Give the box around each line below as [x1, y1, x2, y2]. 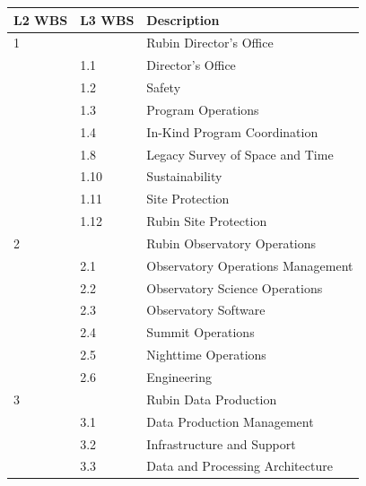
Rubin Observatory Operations [146, 233, 317, 252]
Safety [146, 78, 181, 97]
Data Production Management [146, 412, 314, 430]
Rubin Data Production [146, 389, 277, 408]
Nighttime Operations [146, 345, 266, 364]
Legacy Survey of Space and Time [146, 144, 334, 163]
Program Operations [146, 100, 259, 118]
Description [146, 10, 220, 29]
